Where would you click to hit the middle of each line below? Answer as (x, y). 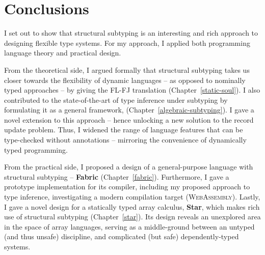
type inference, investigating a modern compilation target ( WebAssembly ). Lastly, (132, 197)
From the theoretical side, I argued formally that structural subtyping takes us (127, 69)
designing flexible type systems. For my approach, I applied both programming (127, 42)
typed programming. (36, 149)
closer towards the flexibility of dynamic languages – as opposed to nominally (125, 80)
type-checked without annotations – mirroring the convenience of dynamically (125, 140)
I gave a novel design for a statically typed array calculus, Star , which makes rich (132, 206)
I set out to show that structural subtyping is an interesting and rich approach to (131, 33)
